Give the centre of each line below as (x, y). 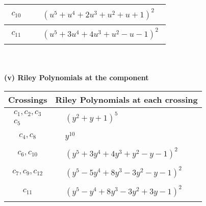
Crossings (28, 99)
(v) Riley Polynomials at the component (76, 77)
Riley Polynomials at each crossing (126, 99)
